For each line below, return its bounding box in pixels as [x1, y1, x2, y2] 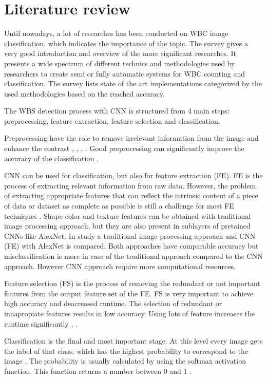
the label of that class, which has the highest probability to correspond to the [4, 345, 248, 356]
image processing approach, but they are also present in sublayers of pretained [4, 220, 251, 231]
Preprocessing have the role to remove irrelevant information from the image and [4, 133, 259, 143]
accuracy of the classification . [4, 153, 99, 163]
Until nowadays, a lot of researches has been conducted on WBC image [4, 28, 228, 39]
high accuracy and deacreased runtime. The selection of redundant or [4, 298, 222, 309]
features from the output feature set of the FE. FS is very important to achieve [4, 288, 254, 298]
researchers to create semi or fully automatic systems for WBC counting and [4, 68, 245, 79]
